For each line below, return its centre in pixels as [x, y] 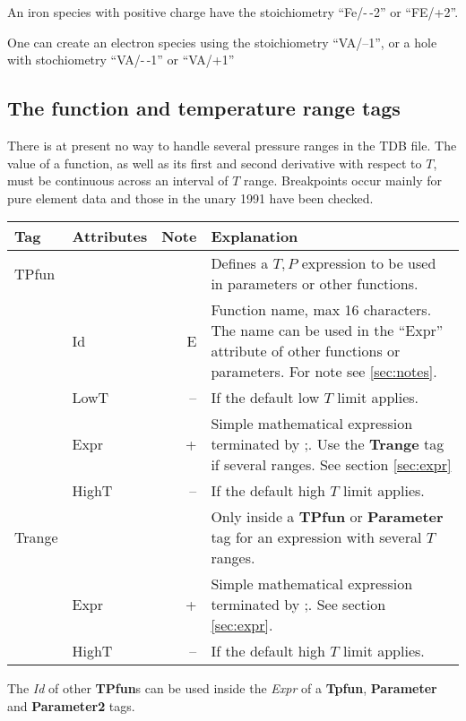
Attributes [110, 236]
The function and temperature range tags [204, 108]
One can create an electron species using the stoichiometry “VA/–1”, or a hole [222, 42]
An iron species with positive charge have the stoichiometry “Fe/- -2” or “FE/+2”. [233, 12]
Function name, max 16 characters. [321, 310]
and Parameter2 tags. [71, 705]
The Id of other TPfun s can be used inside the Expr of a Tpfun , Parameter [222, 688]
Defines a [240, 263]
